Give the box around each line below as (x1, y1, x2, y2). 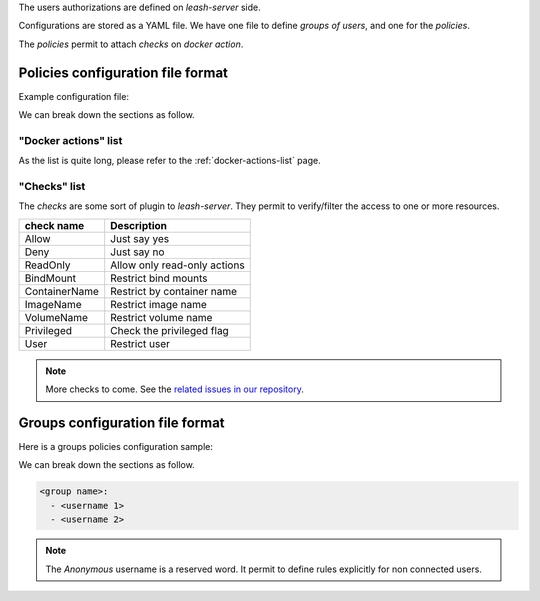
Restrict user (110, 336, 170, 350)
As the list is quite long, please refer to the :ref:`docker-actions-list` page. (18, 155, 321, 167)
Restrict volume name (110, 310, 213, 324)
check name (24, 218, 85, 232)
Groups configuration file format (18, 414, 225, 431)
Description (110, 218, 167, 232)
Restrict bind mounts (110, 271, 209, 285)
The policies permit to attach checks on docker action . (18, 38, 244, 50)
